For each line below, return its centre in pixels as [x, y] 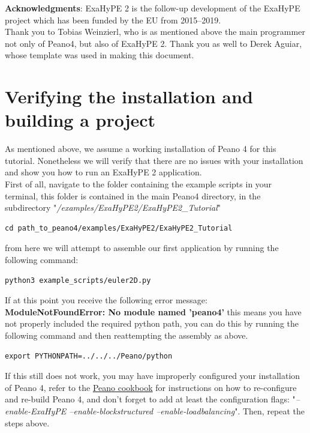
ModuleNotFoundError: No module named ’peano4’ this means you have [153, 311]
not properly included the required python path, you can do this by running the [152, 323]
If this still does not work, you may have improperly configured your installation [153, 376]
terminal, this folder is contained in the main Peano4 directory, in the [133, 195]
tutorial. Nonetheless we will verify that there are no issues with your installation [154, 160]
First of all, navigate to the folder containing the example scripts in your [139, 184]
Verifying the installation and [129, 96]
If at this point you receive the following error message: [106, 300]
